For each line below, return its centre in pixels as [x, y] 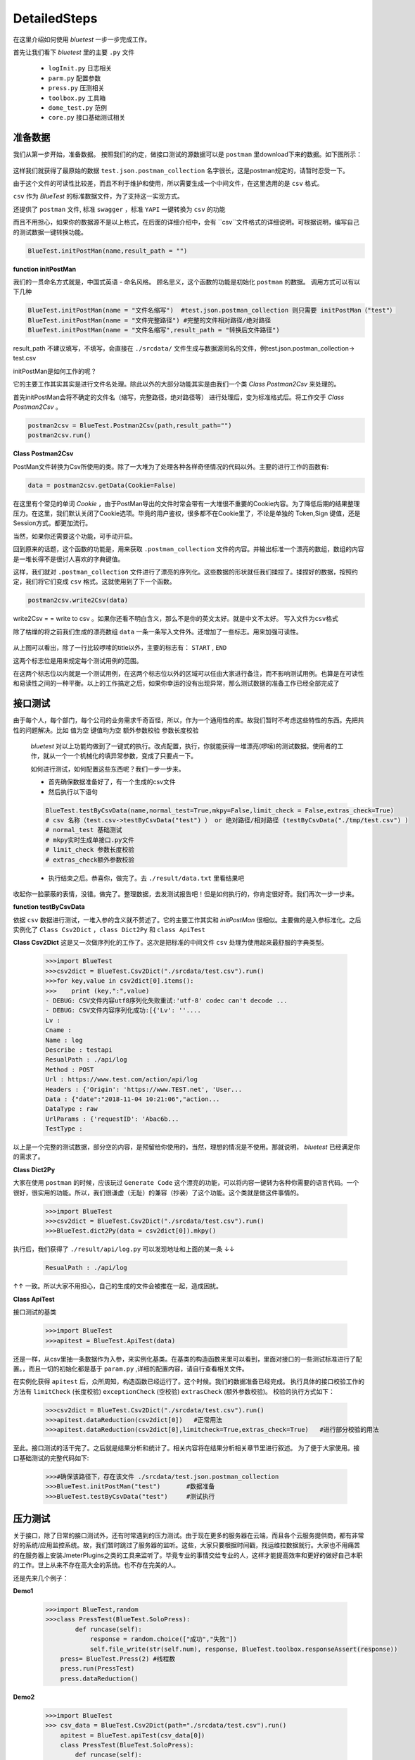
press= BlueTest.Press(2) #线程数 [118, 1659]
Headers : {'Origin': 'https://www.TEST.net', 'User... [144, 1089]
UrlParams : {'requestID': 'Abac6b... [112, 1119]
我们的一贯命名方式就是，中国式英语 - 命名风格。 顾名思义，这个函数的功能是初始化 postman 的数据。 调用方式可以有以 [187, 282]
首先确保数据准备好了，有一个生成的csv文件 [112, 782]
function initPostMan [45, 269]
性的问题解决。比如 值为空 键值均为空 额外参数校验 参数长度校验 [106, 730]
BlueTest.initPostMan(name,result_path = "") [108, 251]
